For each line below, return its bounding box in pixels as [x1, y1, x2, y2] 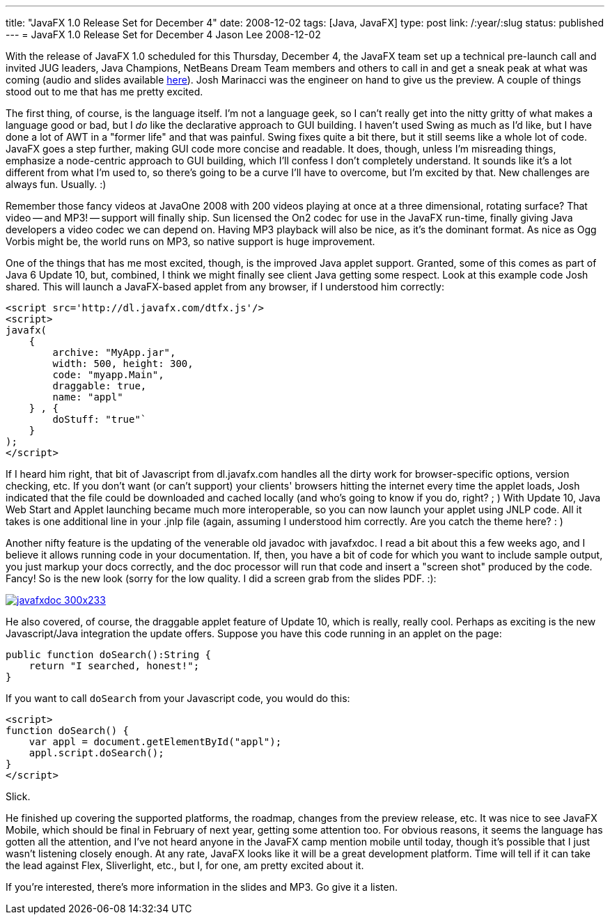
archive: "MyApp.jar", [52, 347, 176, 358]
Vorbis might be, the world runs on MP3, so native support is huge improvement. [6, 235, 375, 247]
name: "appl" [52, 391, 123, 403]
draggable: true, [52, 380, 147, 391]
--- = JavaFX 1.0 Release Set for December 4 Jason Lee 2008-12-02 [6, 29, 321, 40]
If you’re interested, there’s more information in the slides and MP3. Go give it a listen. [6, 881, 398, 893]
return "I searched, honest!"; [29, 660, 200, 671]
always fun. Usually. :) [6, 178, 107, 190]
